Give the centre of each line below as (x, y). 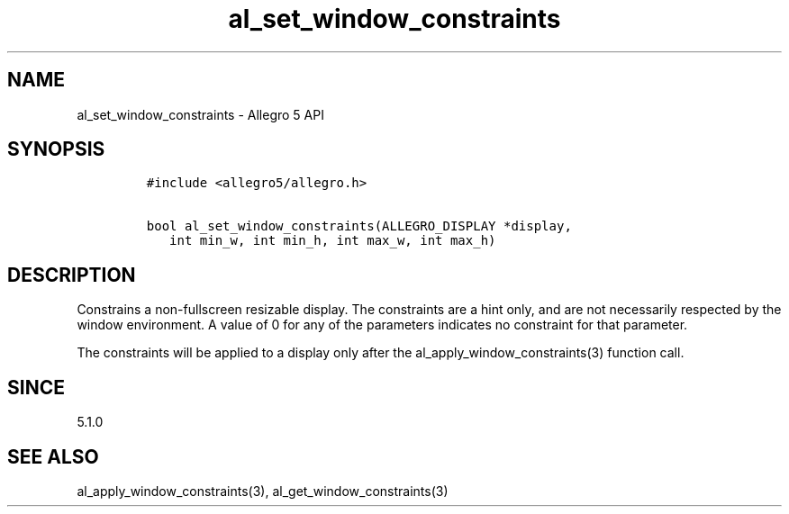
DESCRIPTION (72, 275)
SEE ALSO (53, 456)
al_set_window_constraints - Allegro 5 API (200, 114)
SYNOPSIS (56, 149)
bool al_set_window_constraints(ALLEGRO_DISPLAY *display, (359, 226)
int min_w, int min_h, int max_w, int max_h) (333, 241)
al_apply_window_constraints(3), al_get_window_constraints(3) (263, 491)
